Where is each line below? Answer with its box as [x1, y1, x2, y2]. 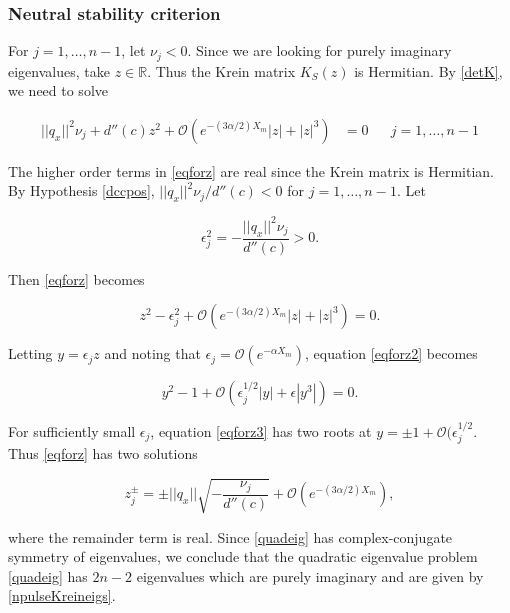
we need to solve [8, 80, 108, 101]
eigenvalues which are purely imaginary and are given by [136, 565, 484, 586]
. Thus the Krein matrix [147, 60, 296, 81]
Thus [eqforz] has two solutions [8, 443, 198, 464]
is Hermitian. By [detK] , [354, 60, 503, 81]
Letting [8, 343, 53, 364]
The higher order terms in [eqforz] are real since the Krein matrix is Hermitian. [8, 160, 494, 181]
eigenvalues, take [8, 60, 110, 81]
